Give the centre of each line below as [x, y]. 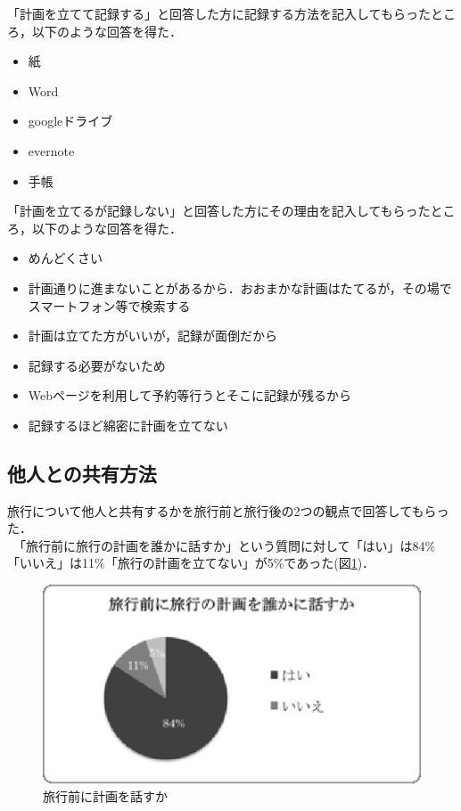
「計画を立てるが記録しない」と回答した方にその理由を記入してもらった [219, 211]
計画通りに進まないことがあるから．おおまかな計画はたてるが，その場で [240, 287]
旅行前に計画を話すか [105, 796]
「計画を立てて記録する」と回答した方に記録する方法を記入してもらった [219, 13]
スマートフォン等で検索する [109, 305]
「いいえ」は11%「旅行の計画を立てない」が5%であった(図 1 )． [191, 563]
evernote [51, 150]
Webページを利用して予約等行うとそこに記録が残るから [189, 395]
